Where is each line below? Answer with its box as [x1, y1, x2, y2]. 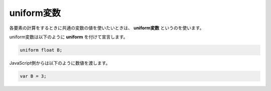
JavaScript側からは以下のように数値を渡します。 [9, 60, 110, 66]
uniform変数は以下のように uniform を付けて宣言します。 [9, 34, 128, 40]
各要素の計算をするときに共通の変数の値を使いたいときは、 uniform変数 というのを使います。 [9, 25, 204, 31]
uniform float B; [20, 47, 63, 53]
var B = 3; [20, 73, 47, 79]
